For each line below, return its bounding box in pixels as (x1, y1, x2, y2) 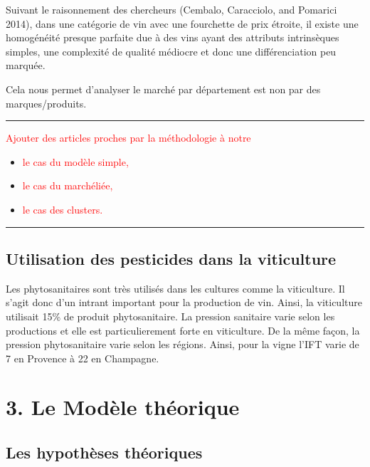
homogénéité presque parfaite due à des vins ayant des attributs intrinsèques (6, 30, 339, 45)
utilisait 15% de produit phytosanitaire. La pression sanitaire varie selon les (6, 308, 335, 323)
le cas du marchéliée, (22, 178, 113, 193)
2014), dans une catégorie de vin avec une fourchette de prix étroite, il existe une (6, 16, 359, 31)
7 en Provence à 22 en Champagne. (6, 350, 159, 365)
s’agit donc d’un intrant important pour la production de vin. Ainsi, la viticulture (6, 295, 362, 310)
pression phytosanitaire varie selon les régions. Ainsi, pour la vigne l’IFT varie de (6, 337, 359, 352)
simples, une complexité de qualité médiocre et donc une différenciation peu (6, 43, 337, 58)
